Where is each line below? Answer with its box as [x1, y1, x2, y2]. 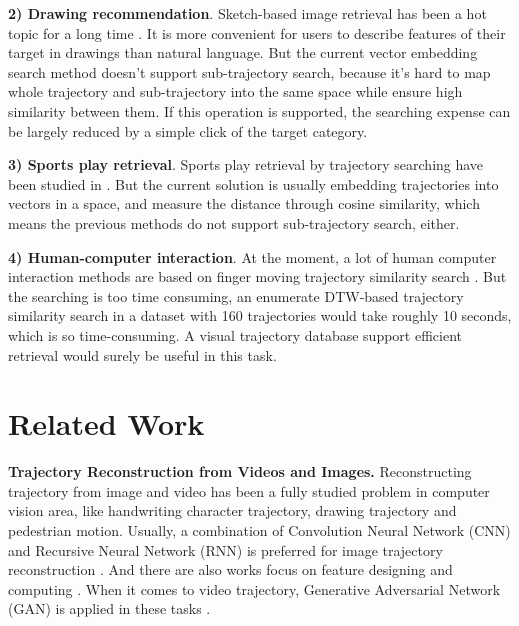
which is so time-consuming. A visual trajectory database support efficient [8, 324, 463, 345]
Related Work [8, 403, 205, 444]
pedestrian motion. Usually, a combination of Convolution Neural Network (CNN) [8, 520, 511, 540]
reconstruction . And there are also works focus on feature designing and [8, 559, 453, 580]
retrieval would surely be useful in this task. [8, 344, 277, 365]
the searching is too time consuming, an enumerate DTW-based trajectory [8, 285, 464, 306]
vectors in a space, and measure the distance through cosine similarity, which [8, 193, 480, 214]
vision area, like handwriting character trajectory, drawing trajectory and [8, 500, 457, 521]
